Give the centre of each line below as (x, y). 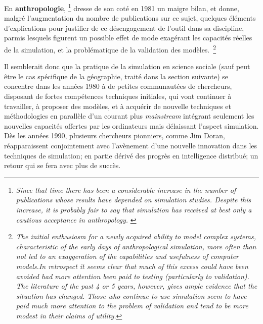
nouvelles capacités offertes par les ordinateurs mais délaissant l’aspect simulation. (131, 125)
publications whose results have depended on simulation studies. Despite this (134, 200)
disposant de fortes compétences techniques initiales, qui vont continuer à (118, 96)
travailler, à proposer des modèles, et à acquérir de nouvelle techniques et (118, 106)
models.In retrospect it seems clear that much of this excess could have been (132, 266)
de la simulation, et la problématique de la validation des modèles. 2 (110, 49)
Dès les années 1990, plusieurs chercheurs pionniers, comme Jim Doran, (115, 136)
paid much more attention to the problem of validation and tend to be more (132, 306)
